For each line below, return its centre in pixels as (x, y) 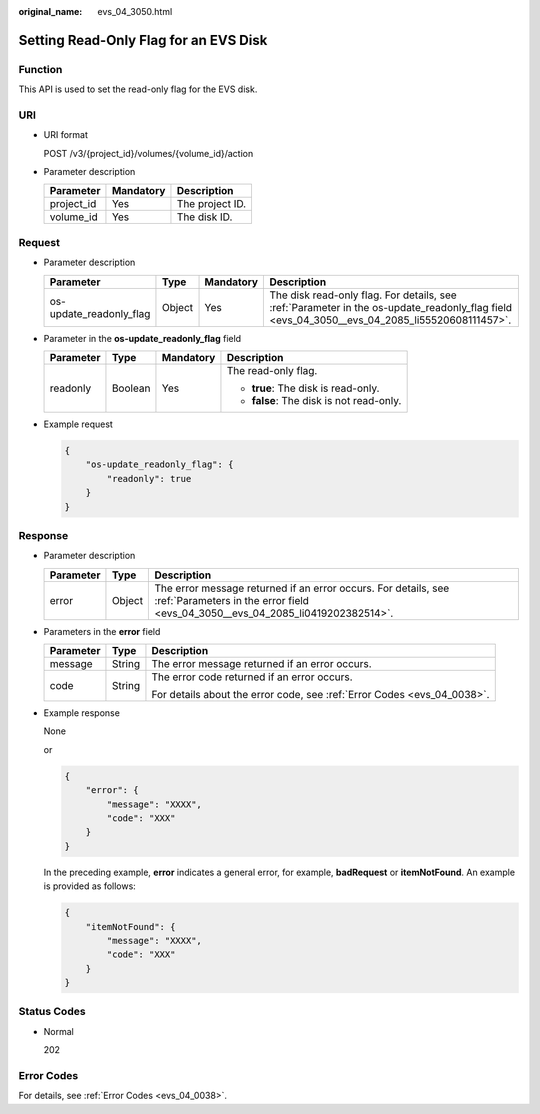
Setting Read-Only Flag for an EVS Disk (143, 40)
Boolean (131, 388)
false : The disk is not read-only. (326, 400)
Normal (58, 1031)
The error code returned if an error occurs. (252, 677)
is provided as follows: (90, 886)
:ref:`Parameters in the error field (232, 600)
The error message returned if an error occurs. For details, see (302, 588)
